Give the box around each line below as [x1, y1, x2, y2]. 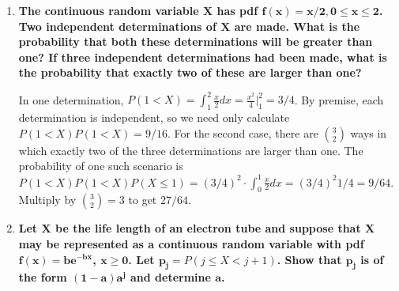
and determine [130, 269, 211, 285]
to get [128, 191, 157, 208]
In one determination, [18, 91, 124, 108]
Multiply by [18, 191, 77, 208]
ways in [350, 124, 387, 141]
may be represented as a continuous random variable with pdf [18, 235, 364, 251]
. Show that [277, 251, 342, 267]
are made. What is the [234, 17, 360, 34]
